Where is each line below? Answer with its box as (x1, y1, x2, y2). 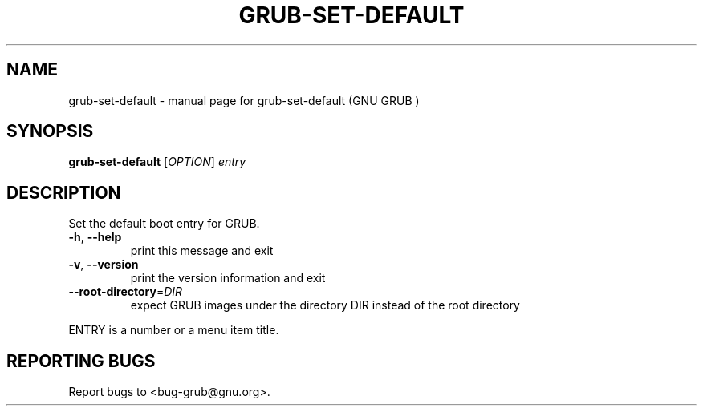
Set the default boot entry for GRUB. (68, 216, 260, 231)
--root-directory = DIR (68, 285, 183, 299)
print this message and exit (130, 244, 274, 258)
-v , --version (68, 257, 139, 272)
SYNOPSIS (6, 121, 94, 142)
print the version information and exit (130, 271, 326, 285)
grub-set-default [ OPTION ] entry (68, 155, 246, 169)
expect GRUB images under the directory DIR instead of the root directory (130, 298, 520, 313)
